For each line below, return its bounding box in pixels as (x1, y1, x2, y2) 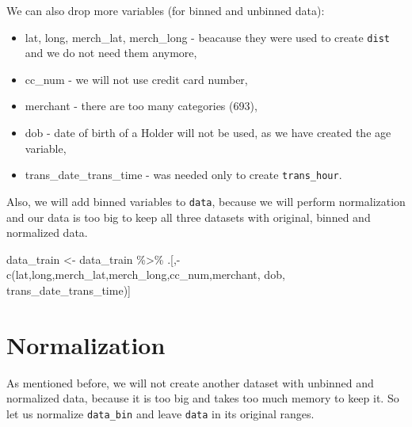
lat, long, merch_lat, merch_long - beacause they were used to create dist (25, 29, 390, 45)
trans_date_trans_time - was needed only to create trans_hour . (25, 166, 342, 183)
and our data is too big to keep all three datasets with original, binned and (6, 208, 371, 225)
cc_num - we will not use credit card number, (25, 71, 248, 87)
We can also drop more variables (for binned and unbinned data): (6, 2, 325, 18)
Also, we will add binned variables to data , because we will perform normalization (6, 193, 406, 209)
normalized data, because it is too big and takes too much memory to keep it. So (6, 390, 399, 406)
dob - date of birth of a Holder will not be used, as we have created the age (25, 124, 391, 141)
